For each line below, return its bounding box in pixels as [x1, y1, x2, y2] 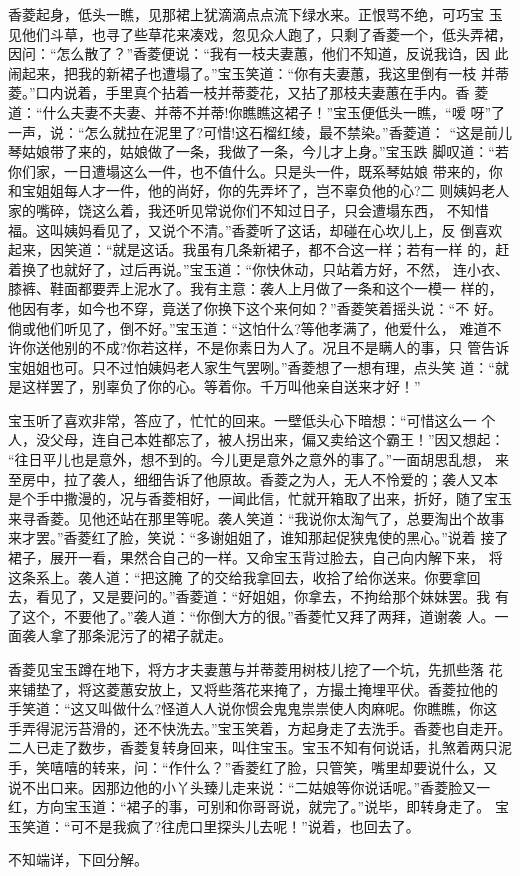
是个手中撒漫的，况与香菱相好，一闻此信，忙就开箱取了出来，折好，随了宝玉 [8, 488, 512, 509]
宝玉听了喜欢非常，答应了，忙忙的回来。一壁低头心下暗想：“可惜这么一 [8, 409, 477, 430]
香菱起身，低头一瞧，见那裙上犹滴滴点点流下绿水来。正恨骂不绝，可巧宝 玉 [8, 4, 503, 24]
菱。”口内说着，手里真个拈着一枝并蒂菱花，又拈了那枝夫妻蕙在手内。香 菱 [8, 82, 489, 103]
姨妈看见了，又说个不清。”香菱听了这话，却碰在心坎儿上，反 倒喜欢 [63, 219, 503, 240]
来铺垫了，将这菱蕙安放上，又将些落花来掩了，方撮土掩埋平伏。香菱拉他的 [8, 678, 498, 699]
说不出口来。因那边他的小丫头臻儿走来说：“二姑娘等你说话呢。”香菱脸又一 [8, 776, 491, 797]
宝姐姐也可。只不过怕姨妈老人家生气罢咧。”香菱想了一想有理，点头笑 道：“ [8, 356, 495, 377]
